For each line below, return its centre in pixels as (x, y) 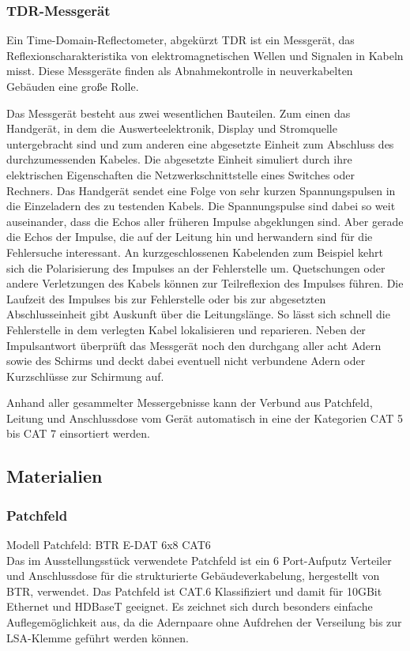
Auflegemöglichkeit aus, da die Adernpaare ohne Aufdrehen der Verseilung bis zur (204, 622)
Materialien (55, 476)
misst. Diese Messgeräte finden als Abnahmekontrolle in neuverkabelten (180, 71)
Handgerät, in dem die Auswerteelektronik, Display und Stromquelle (172, 128)
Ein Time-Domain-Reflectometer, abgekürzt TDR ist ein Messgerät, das (181, 40)
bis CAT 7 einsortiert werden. (78, 433)
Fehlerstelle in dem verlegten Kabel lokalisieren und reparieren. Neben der (186, 329)
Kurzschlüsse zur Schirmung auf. (85, 376)
